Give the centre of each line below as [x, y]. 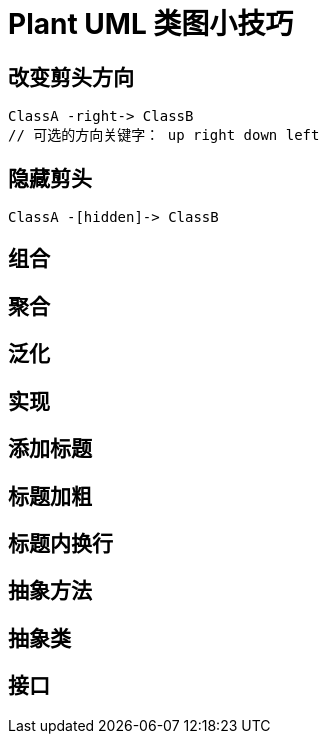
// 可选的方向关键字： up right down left [164, 135]
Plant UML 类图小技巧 [151, 24]
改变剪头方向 [71, 77]
